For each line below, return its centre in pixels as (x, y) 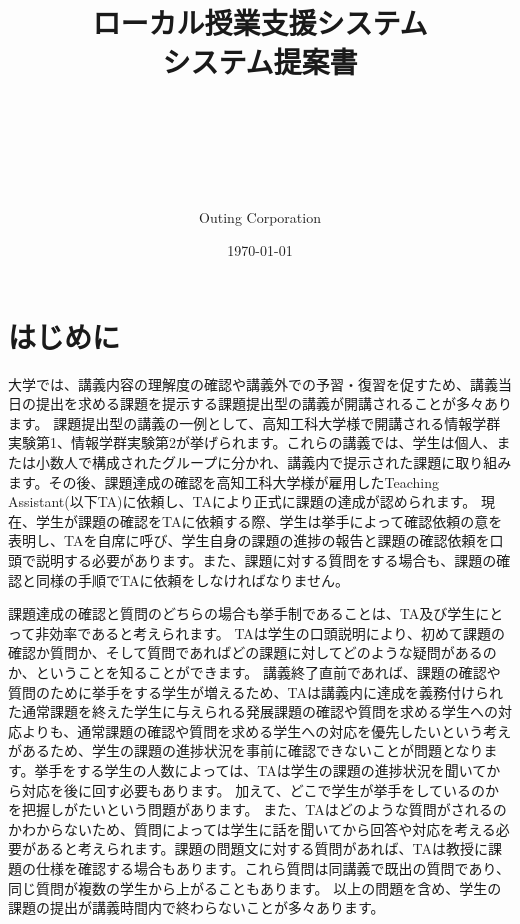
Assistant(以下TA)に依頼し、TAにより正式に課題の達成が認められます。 (242, 501)
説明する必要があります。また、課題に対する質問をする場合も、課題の (266, 560)
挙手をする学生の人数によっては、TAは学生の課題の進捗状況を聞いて (260, 769)
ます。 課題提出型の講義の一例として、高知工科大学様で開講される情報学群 (254, 422)
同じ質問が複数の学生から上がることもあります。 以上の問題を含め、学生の (255, 887)
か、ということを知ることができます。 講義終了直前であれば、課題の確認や (254, 671)
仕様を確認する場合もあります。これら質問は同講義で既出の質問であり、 (272, 867)
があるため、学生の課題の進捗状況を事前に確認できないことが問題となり (246, 750)
